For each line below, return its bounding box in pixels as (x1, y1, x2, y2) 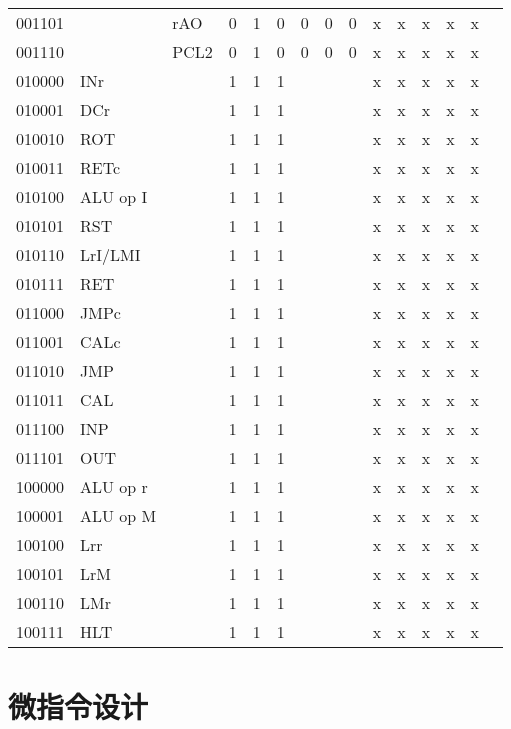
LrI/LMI (80, 243, 141, 266)
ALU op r (80, 475, 148, 498)
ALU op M (80, 504, 157, 527)
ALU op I (80, 185, 148, 208)
